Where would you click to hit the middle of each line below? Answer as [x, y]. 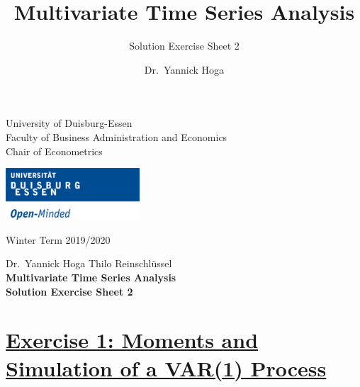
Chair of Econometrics [54, 151]
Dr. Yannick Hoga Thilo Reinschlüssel [89, 263]
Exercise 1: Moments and [132, 340]
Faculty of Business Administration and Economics [117, 136]
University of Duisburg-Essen [69, 123]
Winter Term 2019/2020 [58, 239]
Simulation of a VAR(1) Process [166, 368]
